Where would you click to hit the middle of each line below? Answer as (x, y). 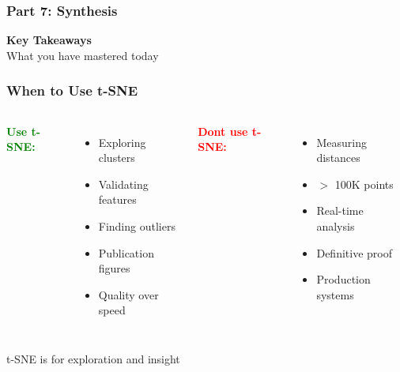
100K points (364, 184)
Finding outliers (137, 226)
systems (335, 294)
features (117, 199)
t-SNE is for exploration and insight (93, 358)
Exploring (122, 142)
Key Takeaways (49, 40)
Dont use (223, 131)
